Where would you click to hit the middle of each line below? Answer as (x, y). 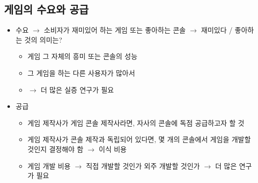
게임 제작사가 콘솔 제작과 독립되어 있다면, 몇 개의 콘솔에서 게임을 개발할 (139, 139)
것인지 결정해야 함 (55, 149)
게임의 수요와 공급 (46, 9)
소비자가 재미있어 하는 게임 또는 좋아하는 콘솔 (115, 30)
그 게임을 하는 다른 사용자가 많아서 (81, 72)
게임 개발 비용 (49, 165)
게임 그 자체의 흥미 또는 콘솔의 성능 (82, 56)
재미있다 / (217, 30)
